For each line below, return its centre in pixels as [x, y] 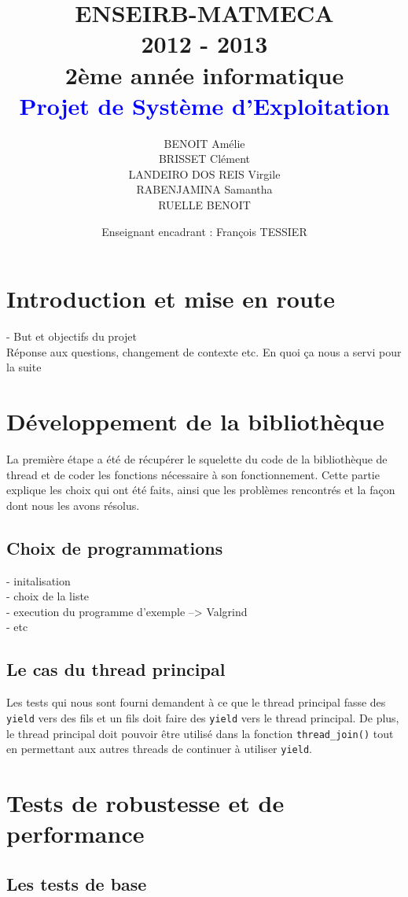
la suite [24, 367]
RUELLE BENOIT [204, 205]
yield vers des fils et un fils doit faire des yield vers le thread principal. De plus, [203, 717]
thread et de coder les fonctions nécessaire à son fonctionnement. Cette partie [193, 474]
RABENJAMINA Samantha [204, 189]
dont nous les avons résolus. [73, 505]
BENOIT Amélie [204, 143]
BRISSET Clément [204, 159]
